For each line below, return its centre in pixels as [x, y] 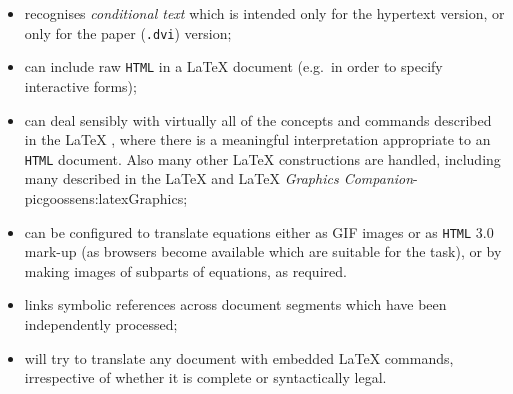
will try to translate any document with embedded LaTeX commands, [239, 357]
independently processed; [101, 323]
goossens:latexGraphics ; [115, 197]
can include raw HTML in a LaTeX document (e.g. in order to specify [233, 66]
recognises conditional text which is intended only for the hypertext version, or [264, 13]
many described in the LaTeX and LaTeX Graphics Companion [219, 178]
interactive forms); [80, 85]
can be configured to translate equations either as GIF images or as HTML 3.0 [259, 231]
